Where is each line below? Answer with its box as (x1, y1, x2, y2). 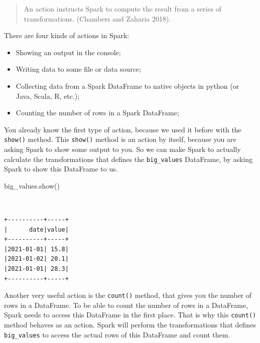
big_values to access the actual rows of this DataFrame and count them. (4, 329, 230, 339)
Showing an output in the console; (16, 47, 121, 57)
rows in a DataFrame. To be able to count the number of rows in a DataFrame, (4, 299, 248, 310)
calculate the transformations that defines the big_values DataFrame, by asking (4, 153, 253, 164)
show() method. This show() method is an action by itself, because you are (4, 134, 236, 144)
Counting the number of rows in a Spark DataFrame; (16, 107, 179, 118)
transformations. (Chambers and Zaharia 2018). (24, 13, 171, 24)
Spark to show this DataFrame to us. (4, 163, 118, 174)
